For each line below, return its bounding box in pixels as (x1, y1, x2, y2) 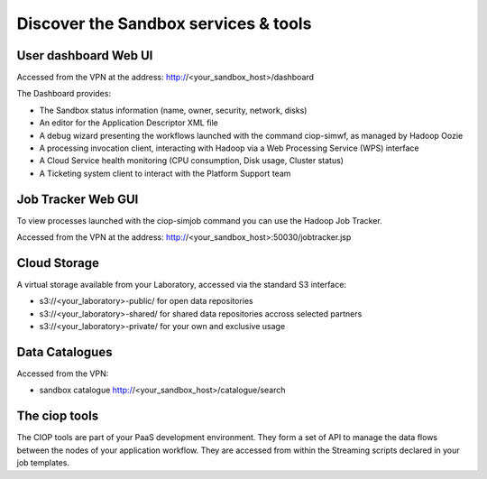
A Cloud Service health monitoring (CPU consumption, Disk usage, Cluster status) (39, 155, 345, 166)
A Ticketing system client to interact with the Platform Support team (39, 168, 291, 179)
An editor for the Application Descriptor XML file (39, 117, 218, 128)
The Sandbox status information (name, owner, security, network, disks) (39, 105, 308, 115)
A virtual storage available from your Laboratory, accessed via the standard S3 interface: (16, 280, 347, 290)
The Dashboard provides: (16, 88, 112, 99)
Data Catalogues (16, 344, 113, 360)
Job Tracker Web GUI (16, 191, 139, 207)
